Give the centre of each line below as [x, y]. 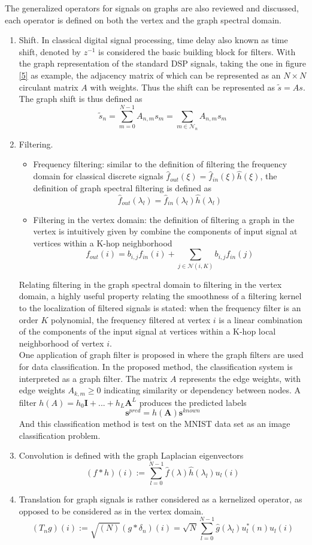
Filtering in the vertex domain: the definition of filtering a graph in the [164, 219]
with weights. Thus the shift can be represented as [182, 87]
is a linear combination [261, 319]
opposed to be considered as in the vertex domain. [111, 511]
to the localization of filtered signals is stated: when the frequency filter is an [160, 307]
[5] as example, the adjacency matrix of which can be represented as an [150, 75]
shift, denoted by [50, 51]
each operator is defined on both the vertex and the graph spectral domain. [143, 19]
